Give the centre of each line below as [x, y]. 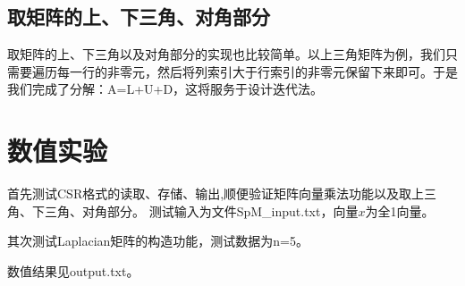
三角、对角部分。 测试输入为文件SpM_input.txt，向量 [201, 210]
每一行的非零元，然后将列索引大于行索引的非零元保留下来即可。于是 [257, 71]
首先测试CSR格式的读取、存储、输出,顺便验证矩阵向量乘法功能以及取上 [216, 193]
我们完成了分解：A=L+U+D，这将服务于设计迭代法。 [165, 89]
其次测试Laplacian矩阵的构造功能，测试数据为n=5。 [158, 241]
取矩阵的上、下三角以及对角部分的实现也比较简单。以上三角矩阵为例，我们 [226, 54]
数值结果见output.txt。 [73, 270]
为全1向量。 [400, 210]
